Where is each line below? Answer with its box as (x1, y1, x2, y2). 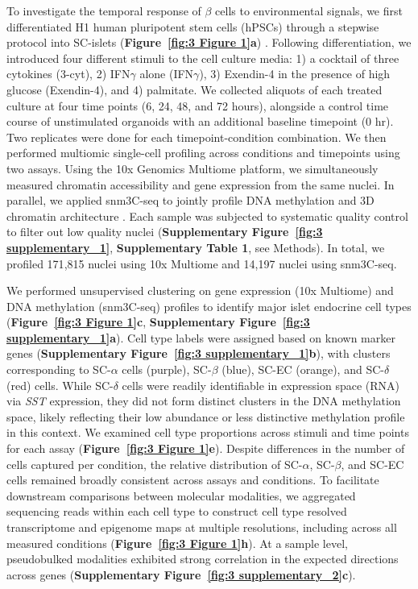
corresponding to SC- (6, 361, 111, 378)
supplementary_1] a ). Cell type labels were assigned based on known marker (6, 329, 395, 346)
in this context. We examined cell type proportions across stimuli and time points (6, 424, 409, 441)
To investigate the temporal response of (6, 2, 201, 19)
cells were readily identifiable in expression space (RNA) (122, 376, 399, 393)
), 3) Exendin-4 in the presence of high (199, 65, 391, 82)
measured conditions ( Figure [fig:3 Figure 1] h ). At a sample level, (6, 534, 348, 551)
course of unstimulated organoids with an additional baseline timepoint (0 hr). (6, 113, 394, 130)
